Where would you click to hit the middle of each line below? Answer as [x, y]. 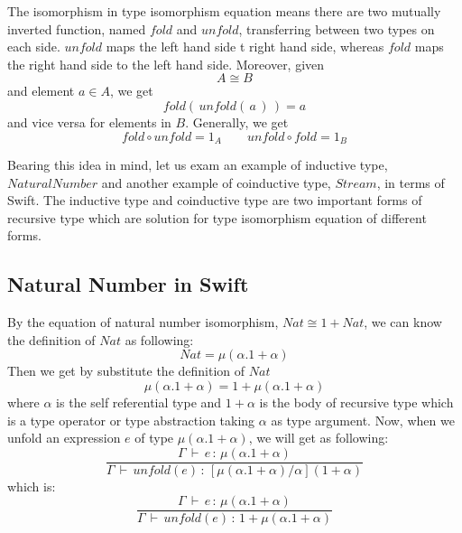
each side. [34, 47]
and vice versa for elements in [89, 122]
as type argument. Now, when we [363, 420]
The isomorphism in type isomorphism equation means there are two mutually [224, 11]
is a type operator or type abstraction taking [131, 420]
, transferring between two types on [337, 28]
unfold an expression [64, 438]
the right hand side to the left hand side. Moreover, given [166, 64]
